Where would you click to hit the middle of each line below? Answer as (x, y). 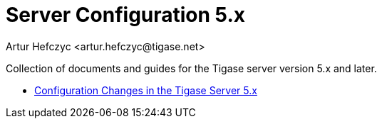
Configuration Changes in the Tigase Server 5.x (146, 90)
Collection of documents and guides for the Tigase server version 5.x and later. (191, 68)
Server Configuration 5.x (125, 15)
